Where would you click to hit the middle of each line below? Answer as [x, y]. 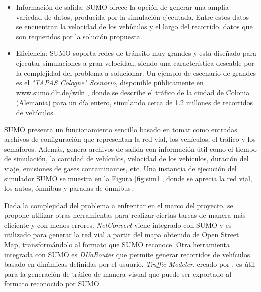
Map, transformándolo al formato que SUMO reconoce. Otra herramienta [117, 245]
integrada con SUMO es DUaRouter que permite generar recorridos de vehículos [127, 254]
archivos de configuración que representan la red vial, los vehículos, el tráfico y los [130, 139]
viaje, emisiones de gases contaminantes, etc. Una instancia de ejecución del [120, 168]
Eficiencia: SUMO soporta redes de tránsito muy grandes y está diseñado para [136, 53]
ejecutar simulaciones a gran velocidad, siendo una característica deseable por [135, 63]
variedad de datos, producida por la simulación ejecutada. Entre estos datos [133, 16]
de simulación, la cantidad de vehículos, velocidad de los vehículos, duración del [126, 159]
